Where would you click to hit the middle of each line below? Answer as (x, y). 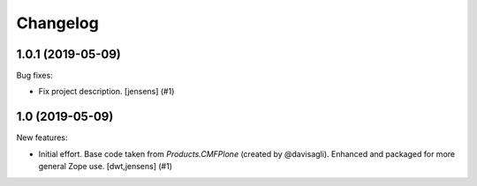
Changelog (57, 23)
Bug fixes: (34, 76)
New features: (42, 138)
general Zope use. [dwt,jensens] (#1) (105, 167)
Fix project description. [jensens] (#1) (106, 92)
